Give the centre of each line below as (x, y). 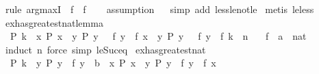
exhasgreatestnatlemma (54, 22)
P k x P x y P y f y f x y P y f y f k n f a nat (158, 36)
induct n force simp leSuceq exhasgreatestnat (105, 49)
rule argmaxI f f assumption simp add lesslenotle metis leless (159, 9)
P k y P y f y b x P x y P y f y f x (113, 63)
